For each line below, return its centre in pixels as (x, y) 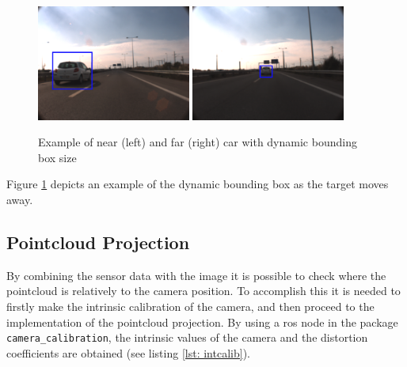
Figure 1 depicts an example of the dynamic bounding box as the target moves (198, 184)
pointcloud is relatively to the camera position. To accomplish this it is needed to (203, 291)
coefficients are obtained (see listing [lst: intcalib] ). (128, 352)
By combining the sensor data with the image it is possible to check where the (196, 275)
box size (57, 157)
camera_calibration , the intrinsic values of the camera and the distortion (187, 337)
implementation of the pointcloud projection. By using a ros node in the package (202, 322)
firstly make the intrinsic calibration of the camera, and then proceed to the (190, 306)
